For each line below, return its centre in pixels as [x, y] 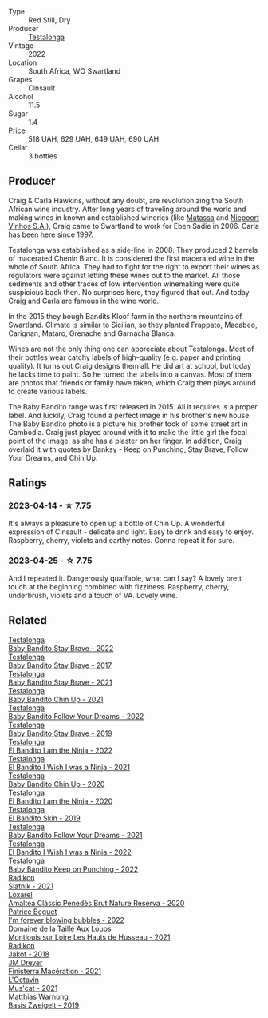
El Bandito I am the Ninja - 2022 [61, 750]
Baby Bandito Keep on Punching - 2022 [73, 869]
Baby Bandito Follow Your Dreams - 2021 [75, 835]
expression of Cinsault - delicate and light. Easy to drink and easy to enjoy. [131, 532]
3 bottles [43, 156]
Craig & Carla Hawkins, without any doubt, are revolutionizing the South [126, 200]
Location [23, 62]
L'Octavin [24, 980]
